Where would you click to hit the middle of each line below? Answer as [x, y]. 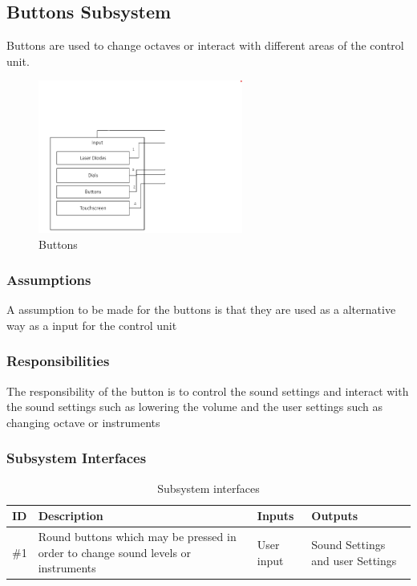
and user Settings [354, 560]
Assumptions [49, 280]
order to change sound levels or [115, 552]
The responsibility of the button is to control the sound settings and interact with [208, 391]
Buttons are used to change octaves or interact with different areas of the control [205, 45]
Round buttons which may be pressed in [137, 537]
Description [71, 516]
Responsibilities [58, 361]
